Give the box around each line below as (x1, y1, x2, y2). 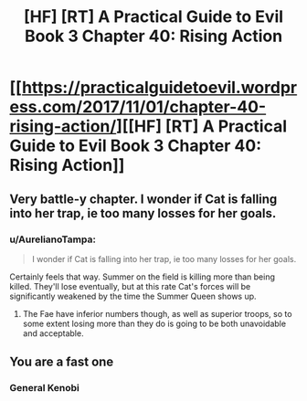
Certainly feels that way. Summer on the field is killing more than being (9, 271, 276, 282)
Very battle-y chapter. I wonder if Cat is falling (9, 191, 278, 206)
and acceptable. (22, 327, 84, 339)
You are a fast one (9, 354, 114, 370)
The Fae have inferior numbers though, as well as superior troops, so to (22, 308, 292, 319)
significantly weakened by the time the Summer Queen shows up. (9, 290, 258, 301)
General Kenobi (9, 382, 80, 395)
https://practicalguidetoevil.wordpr (21, 78, 298, 98)
